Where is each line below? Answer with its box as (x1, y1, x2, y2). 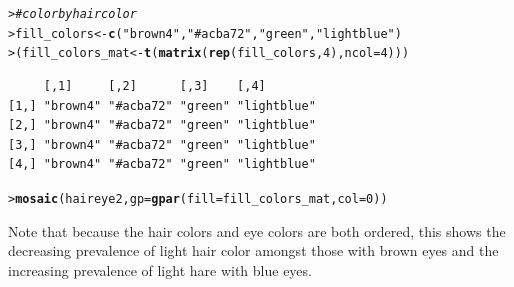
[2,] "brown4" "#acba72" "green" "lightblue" (8, 118, 316, 133)
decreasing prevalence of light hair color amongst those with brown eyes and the (8, 240, 499, 261)
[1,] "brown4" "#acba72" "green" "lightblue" (8, 98, 316, 113)
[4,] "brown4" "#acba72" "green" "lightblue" (8, 157, 316, 172)
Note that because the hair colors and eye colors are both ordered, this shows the (8, 220, 506, 241)
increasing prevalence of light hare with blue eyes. (8, 259, 312, 280)
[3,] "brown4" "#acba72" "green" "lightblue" (8, 137, 316, 152)
